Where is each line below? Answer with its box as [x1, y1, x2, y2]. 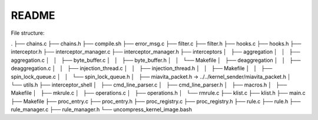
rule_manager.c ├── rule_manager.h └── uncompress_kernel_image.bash [11, 106, 193, 113]
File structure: [11, 29, 45, 36]
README [11, 9, 55, 22]
